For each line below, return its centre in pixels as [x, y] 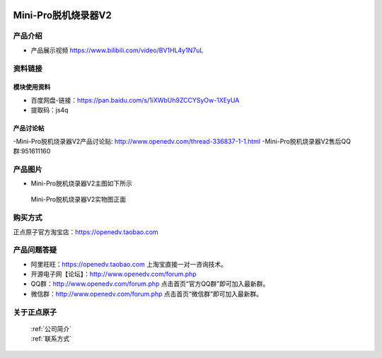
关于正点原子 [35, 312]
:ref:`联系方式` [51, 339]
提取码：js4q [50, 110]
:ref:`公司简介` [51, 328]
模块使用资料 [32, 87]
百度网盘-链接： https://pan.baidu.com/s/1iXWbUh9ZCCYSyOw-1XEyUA [135, 100]
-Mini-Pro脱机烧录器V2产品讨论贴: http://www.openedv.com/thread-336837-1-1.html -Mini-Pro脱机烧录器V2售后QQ [182, 141]
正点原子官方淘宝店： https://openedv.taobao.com [86, 232]
